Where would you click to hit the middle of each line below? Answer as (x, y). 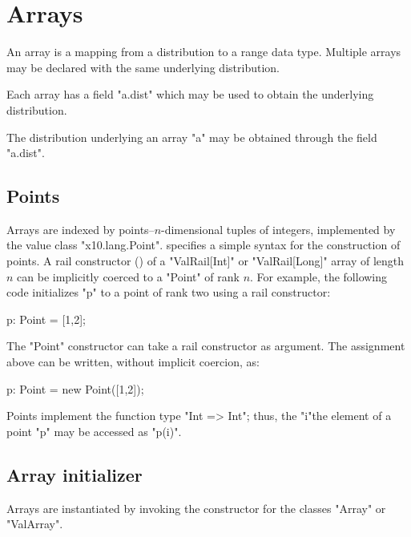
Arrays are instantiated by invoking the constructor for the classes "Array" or (196, 508)
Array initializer (75, 474)
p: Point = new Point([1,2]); (75, 388)
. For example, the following (319, 276)
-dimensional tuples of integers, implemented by (278, 229)
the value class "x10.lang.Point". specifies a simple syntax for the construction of (203, 245)
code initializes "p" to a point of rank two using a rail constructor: (169, 292)
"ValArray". (35, 524)
